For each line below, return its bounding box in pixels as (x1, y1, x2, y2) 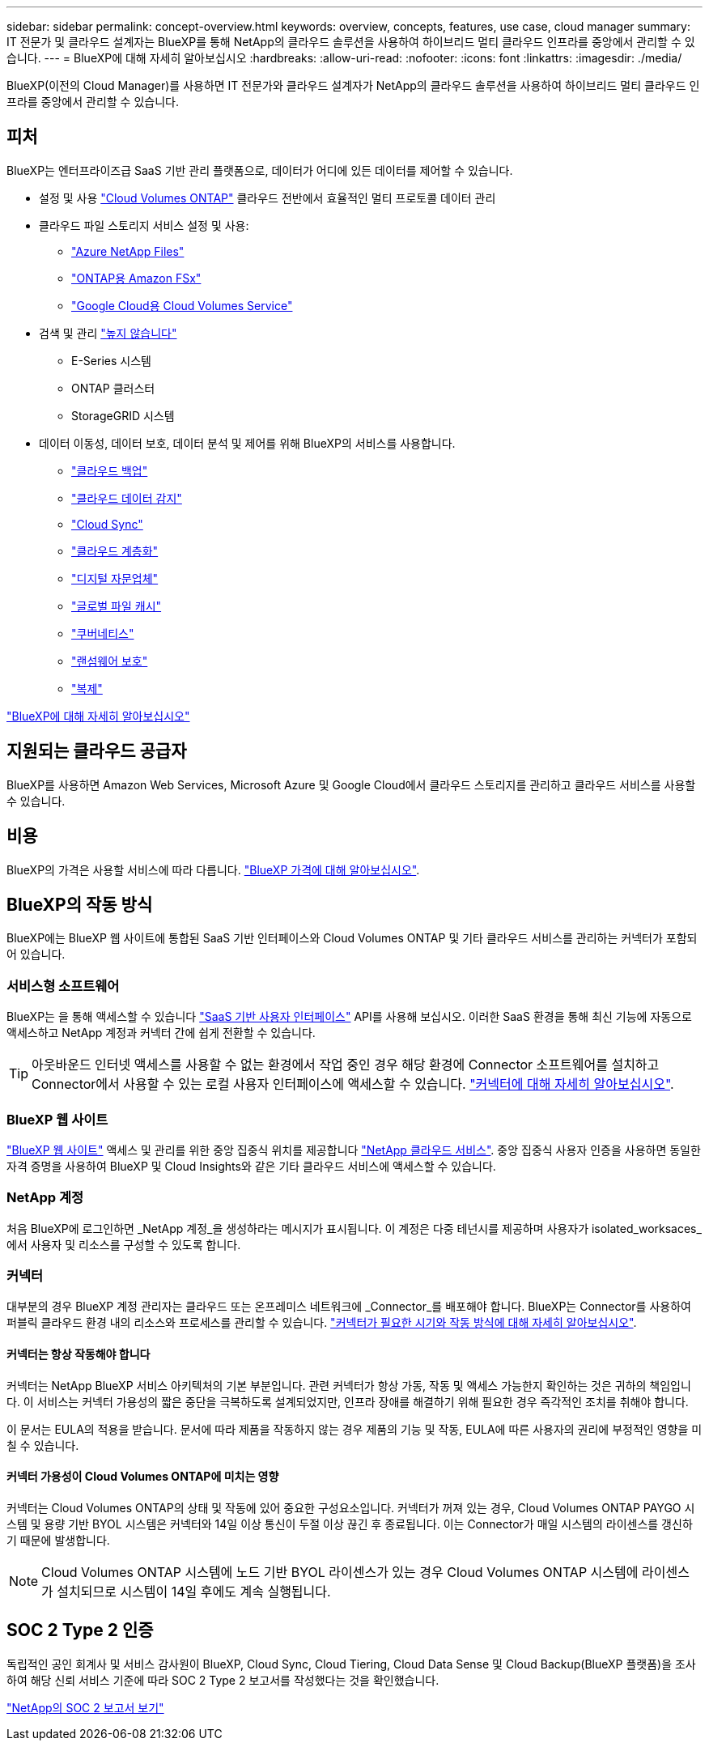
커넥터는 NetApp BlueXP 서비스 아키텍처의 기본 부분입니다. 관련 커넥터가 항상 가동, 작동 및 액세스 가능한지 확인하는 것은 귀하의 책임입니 (6, 1378, 691, 1392)
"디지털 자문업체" (71, 571, 159, 585)
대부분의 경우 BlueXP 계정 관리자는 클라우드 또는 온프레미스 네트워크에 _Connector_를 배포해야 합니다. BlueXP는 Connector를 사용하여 (6, 1299, 691, 1314)
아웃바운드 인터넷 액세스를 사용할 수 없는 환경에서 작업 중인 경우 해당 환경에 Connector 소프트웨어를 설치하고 (32, 1056, 660, 1073)
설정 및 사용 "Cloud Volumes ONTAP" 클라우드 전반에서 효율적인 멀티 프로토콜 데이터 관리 (39, 190, 496, 205)
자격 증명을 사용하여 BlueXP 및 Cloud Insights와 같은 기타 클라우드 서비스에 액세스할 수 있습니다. (6, 1158, 496, 1173)
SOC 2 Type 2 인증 (6, 1620, 154, 1641)
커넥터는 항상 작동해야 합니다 (6, 1346, 151, 1361)
